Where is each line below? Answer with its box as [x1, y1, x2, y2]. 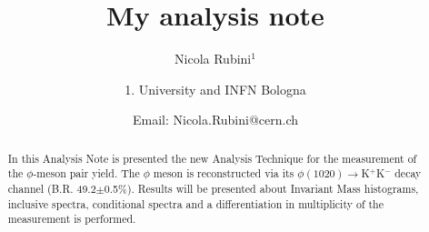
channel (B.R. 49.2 [7, 181, 96, 197]
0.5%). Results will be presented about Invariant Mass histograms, [104, 181, 419, 197]
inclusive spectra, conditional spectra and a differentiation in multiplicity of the [7, 196, 384, 211]
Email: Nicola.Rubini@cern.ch [132, 110, 299, 129]
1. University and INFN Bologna [125, 79, 306, 98]
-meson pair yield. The [33, 166, 140, 181]
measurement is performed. [7, 211, 136, 227]
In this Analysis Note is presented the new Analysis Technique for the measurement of [7, 150, 417, 166]
